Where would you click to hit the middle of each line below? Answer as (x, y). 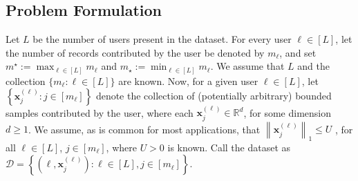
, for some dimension (287, 112)
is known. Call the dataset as (229, 147)
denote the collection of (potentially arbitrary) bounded (214, 95)
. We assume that (247, 66)
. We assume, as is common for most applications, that (144, 129)
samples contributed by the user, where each (100, 112)
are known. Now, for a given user (188, 80)
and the (313, 66)
